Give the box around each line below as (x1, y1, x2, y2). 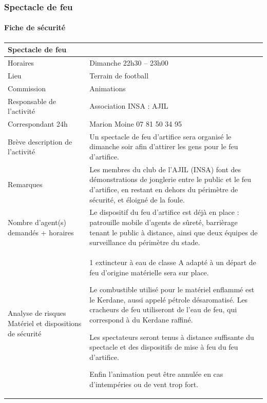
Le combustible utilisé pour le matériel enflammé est (89, 284, 255, 295)
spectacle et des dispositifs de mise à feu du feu (89, 341, 238, 352)
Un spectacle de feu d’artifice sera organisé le (89, 131, 232, 142)
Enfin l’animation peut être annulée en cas (89, 369, 223, 379)
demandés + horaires (8, 227, 74, 237)
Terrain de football (89, 70, 149, 80)
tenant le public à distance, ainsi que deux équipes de (89, 227, 258, 237)
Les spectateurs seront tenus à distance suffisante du (89, 331, 254, 342)
